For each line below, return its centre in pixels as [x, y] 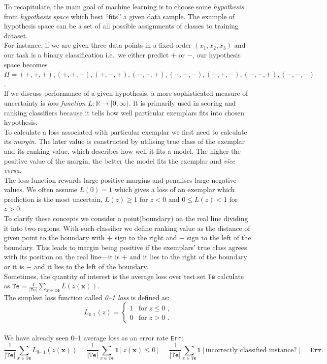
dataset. [16, 35]
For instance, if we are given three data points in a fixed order [98, 45]
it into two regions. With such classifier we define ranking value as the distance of [127, 228]
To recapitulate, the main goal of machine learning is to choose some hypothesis [124, 6]
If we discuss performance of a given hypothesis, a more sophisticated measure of [126, 93]
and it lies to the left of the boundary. [91, 266]
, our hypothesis [216, 54]
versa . [13, 170]
